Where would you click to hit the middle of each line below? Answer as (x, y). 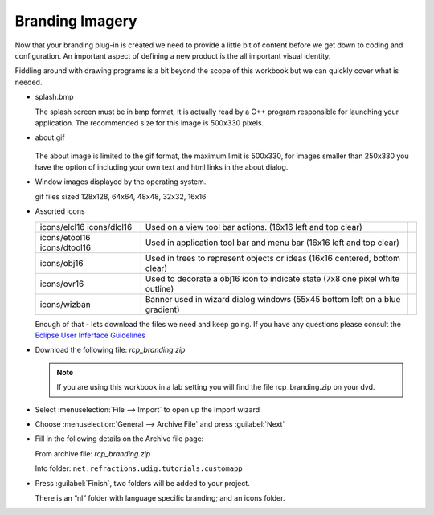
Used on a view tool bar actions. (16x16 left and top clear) (254, 227)
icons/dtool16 (66, 247)
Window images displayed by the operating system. (121, 182)
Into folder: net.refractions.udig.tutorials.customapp (139, 468)
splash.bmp (54, 97)
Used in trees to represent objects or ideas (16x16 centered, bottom (273, 258)
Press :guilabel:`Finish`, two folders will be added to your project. (143, 483)
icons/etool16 (65, 237)
